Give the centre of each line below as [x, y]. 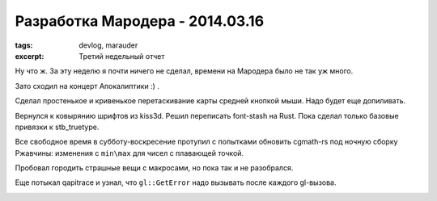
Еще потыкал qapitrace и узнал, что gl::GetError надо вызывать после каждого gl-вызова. [176, 182]
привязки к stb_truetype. [57, 127]
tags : [24, 45]
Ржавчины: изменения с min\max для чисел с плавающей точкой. [129, 153]
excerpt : [30, 56]
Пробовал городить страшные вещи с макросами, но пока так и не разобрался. [154, 168]
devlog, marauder [108, 45]
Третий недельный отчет [122, 56]
